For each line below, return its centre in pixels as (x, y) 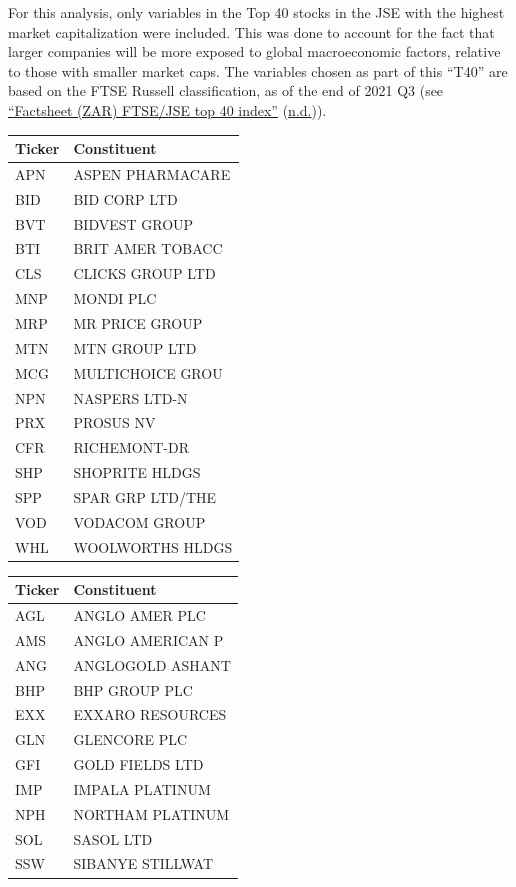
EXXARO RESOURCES (150, 714)
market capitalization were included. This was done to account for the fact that (251, 31)
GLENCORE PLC (130, 739)
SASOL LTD (113, 838)
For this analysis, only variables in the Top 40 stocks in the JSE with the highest (256, 12)
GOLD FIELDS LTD (138, 764)
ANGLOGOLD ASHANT (152, 664)
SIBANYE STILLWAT (143, 863)
